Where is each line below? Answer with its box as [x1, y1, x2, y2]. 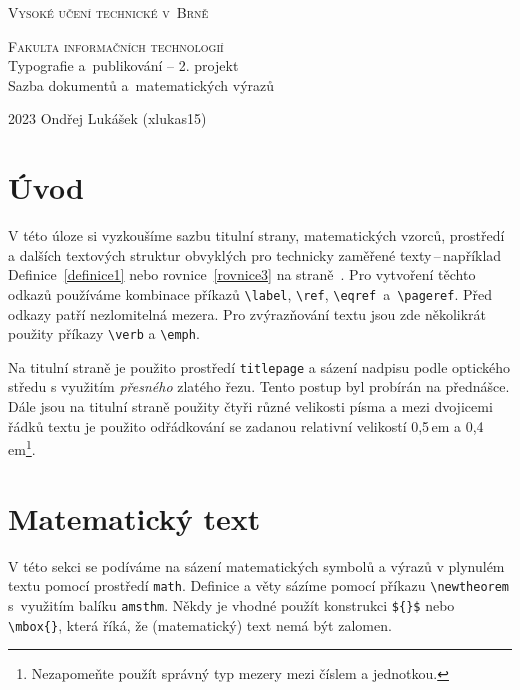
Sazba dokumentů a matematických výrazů [8, 74, 275, 95]
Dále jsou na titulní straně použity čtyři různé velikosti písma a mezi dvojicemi [8, 396, 493, 417]
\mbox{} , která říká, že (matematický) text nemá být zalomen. [8, 614, 392, 635]
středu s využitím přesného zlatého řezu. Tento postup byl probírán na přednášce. [8, 376, 510, 397]
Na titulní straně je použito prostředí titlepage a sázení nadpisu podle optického [8, 356, 511, 377]
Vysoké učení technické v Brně [8, 2, 209, 22]
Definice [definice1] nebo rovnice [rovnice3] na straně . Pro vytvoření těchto [8, 264, 476, 285]
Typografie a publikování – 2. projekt [8, 55, 239, 76]
